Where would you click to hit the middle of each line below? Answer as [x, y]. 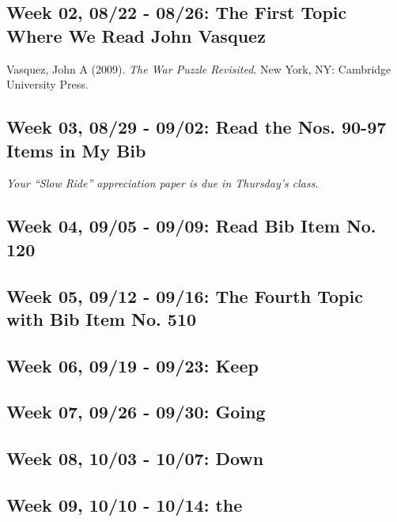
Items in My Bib [76, 150]
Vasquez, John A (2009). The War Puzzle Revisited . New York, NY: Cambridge [199, 68]
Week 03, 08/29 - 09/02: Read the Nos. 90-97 [197, 127]
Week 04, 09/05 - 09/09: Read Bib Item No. [191, 226]
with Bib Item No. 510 [102, 318]
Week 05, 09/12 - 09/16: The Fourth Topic [185, 295]
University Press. [47, 84]
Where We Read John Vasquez [136, 35]
